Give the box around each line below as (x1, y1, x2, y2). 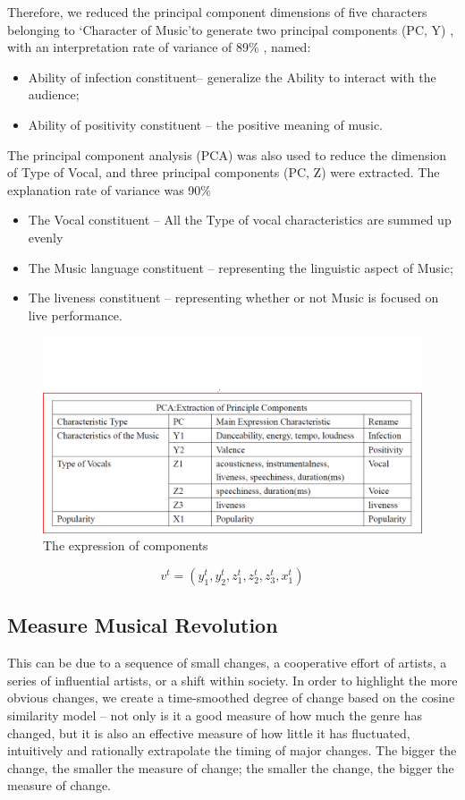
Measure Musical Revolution (7, 611, 278, 639)
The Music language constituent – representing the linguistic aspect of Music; (28, 258, 453, 277)
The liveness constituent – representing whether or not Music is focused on (28, 288, 439, 307)
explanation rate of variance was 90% (7, 180, 212, 199)
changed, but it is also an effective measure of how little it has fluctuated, (7, 723, 410, 742)
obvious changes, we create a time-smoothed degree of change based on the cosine (7, 688, 455, 707)
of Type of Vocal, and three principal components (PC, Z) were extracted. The (7, 163, 440, 182)
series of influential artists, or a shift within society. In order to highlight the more (7, 670, 458, 689)
